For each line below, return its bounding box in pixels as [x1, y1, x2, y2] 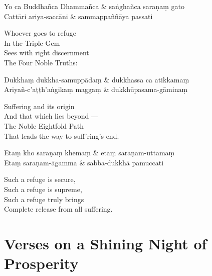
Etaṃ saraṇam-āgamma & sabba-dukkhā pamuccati [4, 157, 164, 167]
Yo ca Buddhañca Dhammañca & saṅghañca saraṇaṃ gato [4, 1, 184, 11]
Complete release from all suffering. [4, 204, 113, 214]
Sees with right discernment [4, 47, 89, 58]
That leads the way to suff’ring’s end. [4, 130, 119, 141]
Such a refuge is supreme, [4, 183, 82, 194]
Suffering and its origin [4, 101, 75, 111]
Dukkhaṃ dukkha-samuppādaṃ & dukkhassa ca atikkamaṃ [4, 74, 189, 84]
